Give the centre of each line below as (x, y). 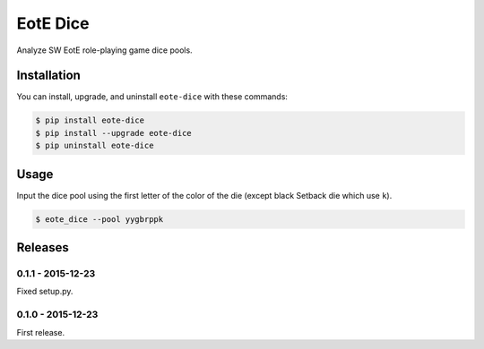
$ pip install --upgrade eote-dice (113, 133)
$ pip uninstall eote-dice (95, 146)
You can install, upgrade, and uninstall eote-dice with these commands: (152, 97)
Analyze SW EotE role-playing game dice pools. (104, 50)
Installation (48, 76)
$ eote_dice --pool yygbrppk (99, 219)
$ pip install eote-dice (90, 120)
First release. (41, 332)
